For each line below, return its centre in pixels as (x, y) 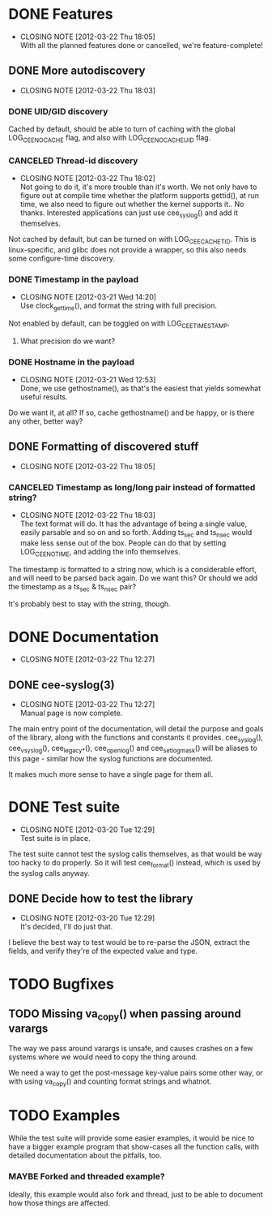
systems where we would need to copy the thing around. (103, 1057)
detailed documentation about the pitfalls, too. (85, 1156)
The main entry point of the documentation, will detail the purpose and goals (136, 729)
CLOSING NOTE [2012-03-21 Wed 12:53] (88, 379)
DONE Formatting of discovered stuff (104, 447)
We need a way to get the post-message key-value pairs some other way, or (136, 1072)
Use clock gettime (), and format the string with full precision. (118, 307)
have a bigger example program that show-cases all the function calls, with (134, 1147)
